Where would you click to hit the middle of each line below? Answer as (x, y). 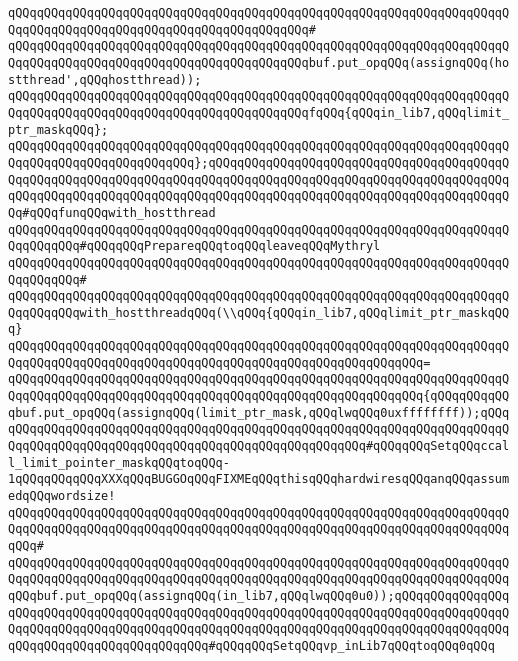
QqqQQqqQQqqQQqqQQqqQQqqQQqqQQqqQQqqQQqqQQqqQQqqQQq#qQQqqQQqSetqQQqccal (259, 446)
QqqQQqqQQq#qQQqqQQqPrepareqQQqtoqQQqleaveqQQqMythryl (194, 246)
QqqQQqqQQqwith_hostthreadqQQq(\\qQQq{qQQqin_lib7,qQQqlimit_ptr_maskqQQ (259, 312)
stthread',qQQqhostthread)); (105, 79)
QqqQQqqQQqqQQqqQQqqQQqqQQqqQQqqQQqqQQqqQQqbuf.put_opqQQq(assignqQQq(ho (259, 62)
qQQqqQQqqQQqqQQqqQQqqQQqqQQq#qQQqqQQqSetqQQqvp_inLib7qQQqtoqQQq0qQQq (251, 645)
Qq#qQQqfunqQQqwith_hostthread (112, 212)
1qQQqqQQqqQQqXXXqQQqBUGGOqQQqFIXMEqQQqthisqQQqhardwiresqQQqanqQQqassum (259, 479)
